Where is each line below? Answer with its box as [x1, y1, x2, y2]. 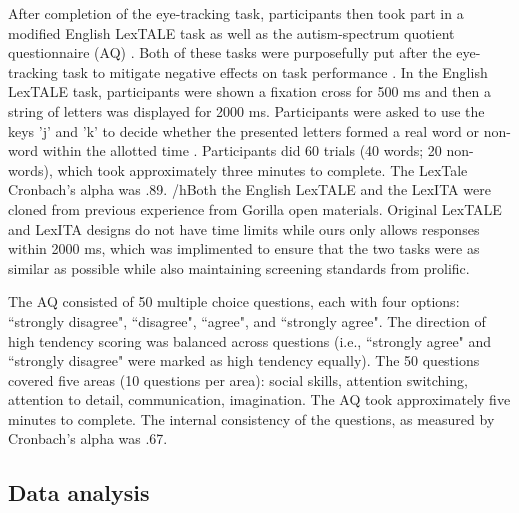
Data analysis [8, 477, 150, 508]
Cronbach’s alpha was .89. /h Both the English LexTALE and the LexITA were [8, 179, 491, 200]
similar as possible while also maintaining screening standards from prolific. [8, 257, 470, 278]
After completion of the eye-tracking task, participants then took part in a [8, 3, 464, 23]
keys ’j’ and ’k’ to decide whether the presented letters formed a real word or [8, 120, 480, 141]
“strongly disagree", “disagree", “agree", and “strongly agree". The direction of [8, 310, 486, 331]
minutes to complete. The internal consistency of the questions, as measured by [8, 408, 495, 429]
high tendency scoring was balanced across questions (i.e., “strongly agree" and [8, 330, 492, 351]
